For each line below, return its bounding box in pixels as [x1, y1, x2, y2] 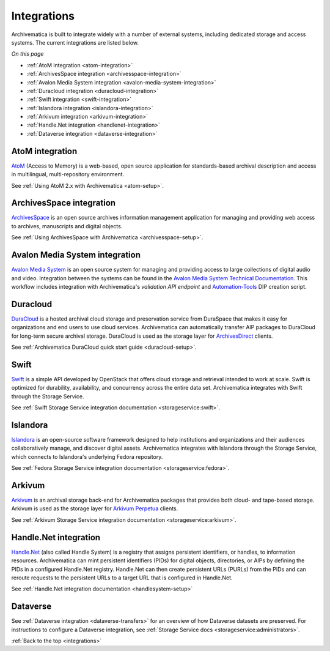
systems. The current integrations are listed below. [11, 39, 139, 46]
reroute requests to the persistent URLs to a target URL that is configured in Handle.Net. [11, 574, 233, 581]
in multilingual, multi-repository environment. [11, 171, 125, 178]
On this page [11, 50, 44, 58]
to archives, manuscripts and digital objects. [11, 222, 123, 229]
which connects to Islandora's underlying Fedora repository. [11, 453, 163, 460]
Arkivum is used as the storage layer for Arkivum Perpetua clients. [11, 505, 178, 512]
